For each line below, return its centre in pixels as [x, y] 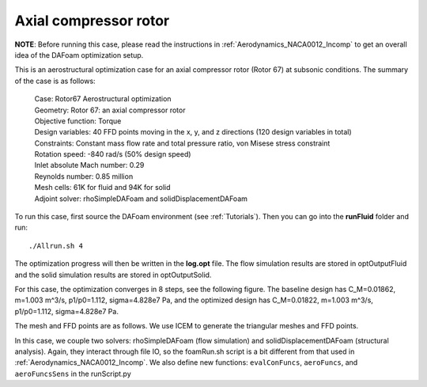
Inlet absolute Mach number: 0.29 [89, 165]
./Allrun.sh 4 [56, 246]
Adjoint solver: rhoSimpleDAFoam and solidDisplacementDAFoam [141, 199]
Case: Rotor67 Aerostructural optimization [103, 99]
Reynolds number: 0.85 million [84, 176]
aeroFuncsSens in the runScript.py [73, 374]
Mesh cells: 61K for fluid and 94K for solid [102, 188]
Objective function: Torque [78, 121]
